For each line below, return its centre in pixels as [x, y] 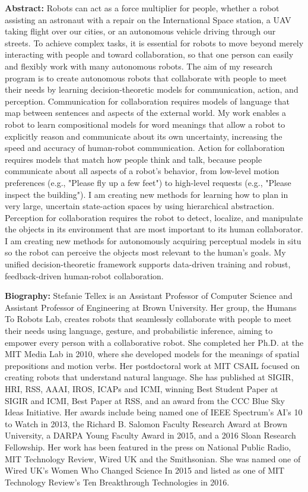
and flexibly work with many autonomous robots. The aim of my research [139, 66]
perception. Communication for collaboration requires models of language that [147, 101]
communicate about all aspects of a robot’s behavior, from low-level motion [142, 171]
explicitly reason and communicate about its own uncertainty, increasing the [144, 136]
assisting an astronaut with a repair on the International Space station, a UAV [148, 19]
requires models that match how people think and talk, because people [134, 159]
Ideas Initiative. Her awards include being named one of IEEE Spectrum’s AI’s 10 [154, 412]
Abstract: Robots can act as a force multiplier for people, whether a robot [142, 8]
